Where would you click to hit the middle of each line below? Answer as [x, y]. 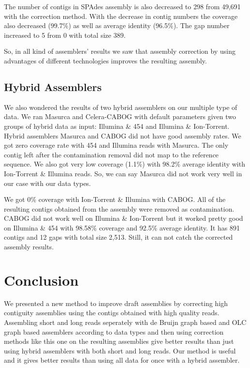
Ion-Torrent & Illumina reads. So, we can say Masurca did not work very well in [123, 173]
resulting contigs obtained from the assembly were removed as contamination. [119, 208]
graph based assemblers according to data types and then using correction [114, 331]
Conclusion [41, 280]
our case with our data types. [47, 183]
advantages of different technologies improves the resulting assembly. [105, 60]
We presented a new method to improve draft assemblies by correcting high [116, 303]
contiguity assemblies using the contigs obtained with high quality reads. [112, 313]
